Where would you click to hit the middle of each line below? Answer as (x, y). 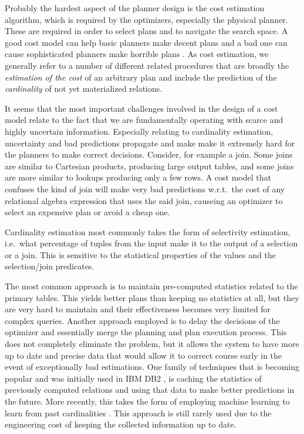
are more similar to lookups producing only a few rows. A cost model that (138, 177)
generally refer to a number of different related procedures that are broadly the (147, 65)
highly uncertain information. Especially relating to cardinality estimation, (139, 131)
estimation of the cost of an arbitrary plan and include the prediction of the (141, 77)
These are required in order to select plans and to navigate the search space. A (146, 31)
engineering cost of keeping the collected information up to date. (121, 424)
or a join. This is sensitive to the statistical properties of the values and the (140, 254)
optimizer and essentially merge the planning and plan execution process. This (146, 332)
